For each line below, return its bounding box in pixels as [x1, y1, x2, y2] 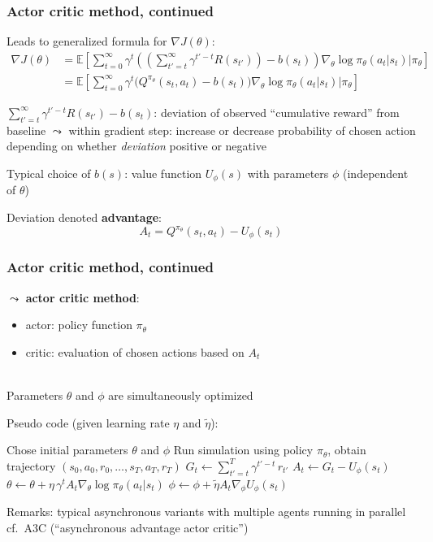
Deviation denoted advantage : [6, 208, 162, 225]
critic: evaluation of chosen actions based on [25, 343, 245, 360]
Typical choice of [6, 164, 91, 181]
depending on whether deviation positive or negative [6, 137, 267, 154]
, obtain [327, 441, 366, 458]
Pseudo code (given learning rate [6, 414, 170, 431]
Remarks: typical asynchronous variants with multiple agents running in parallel [6, 503, 406, 520]
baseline [6, 121, 46, 138]
